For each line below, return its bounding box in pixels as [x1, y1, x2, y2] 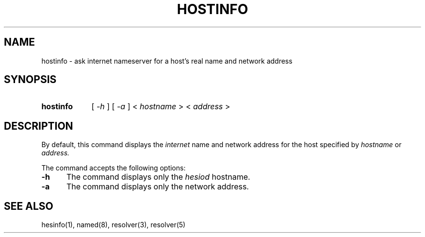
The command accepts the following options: [41, 164, 186, 172]
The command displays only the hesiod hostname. [66, 172, 250, 182]
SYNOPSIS [4, 73, 57, 86]
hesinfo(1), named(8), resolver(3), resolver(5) [41, 220, 186, 229]
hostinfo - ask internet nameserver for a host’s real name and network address [41, 56, 293, 65]
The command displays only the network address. [66, 182, 249, 192]
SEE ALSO [4, 200, 53, 212]
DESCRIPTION [4, 119, 73, 132]
